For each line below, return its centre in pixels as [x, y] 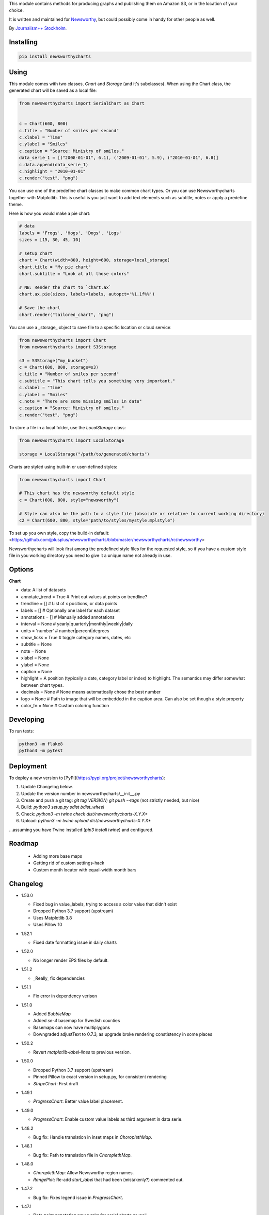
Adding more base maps [58, 856]
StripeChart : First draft [56, 1083]
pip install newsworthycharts [55, 57]
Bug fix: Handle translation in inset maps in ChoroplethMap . [93, 1137]
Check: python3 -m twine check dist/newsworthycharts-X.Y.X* [84, 814]
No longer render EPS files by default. [71, 960]
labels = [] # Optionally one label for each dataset [71, 610]
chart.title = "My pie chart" [55, 267]
